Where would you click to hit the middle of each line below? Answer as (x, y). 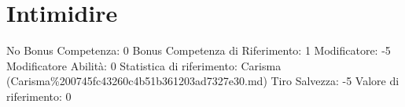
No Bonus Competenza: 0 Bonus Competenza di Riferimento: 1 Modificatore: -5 (199, 50)
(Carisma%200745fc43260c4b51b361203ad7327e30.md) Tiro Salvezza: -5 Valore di (203, 81)
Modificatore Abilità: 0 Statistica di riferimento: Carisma (144, 65)
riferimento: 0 (39, 96)
